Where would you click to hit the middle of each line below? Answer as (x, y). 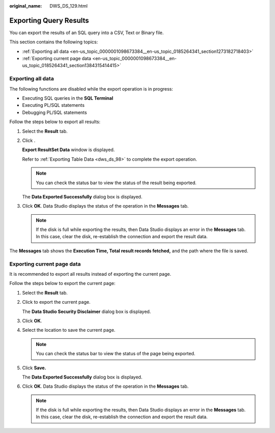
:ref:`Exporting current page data (57, 59)
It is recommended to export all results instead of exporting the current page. (90, 274)
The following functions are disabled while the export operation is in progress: (91, 89)
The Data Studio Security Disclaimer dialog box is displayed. (87, 311)
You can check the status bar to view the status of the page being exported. (116, 354)
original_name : (26, 6)
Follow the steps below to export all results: (55, 122)
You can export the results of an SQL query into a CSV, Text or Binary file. (87, 33)
